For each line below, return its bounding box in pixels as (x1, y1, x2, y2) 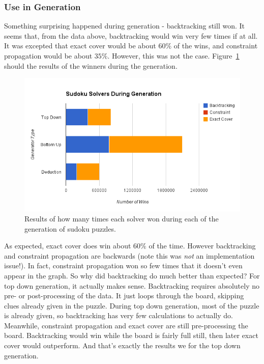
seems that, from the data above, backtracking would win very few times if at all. (4, 30, 258, 41)
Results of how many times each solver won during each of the (24, 213, 219, 223)
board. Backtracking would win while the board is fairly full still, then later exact (4, 330, 258, 341)
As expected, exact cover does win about (4, 240, 131, 251)
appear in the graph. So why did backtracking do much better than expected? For (4, 270, 260, 281)
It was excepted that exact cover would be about (4, 40, 156, 51)
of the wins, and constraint (173, 40, 258, 51)
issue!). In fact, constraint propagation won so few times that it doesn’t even (4, 260, 243, 271)
